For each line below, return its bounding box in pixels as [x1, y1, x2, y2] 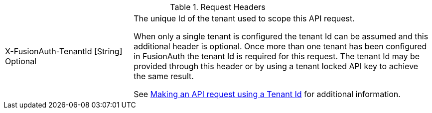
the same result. [134, 71, 194, 81]
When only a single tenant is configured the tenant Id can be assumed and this [134, 31, 429, 41]
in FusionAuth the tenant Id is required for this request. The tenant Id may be [134, 51, 420, 61]
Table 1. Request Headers [170, 2, 266, 12]
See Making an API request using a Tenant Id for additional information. [134, 89, 401, 99]
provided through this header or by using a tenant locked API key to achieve [134, 61, 419, 71]
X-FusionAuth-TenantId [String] [5, 46, 123, 56]
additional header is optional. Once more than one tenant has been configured [134, 41, 427, 51]
